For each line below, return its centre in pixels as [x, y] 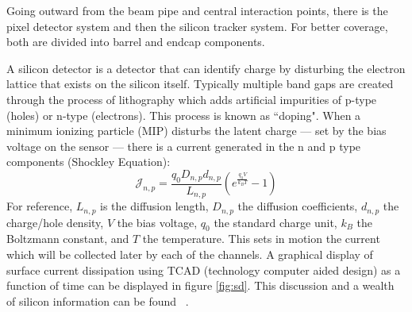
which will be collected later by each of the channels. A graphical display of [190, 254]
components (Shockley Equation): [89, 162]
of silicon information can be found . [98, 300]
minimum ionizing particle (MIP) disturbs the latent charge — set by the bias [196, 131]
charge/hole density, [55, 222]
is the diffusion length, [154, 206]
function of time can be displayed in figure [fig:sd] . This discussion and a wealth [200, 285]
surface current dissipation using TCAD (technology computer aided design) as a [204, 270]
